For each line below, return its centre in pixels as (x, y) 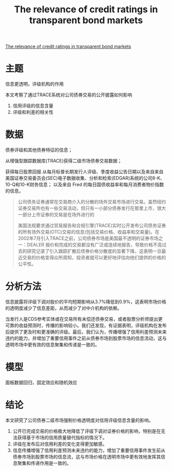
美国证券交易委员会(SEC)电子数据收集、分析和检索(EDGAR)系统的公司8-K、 (85, 178)
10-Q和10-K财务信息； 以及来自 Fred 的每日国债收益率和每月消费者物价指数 (85, 185)
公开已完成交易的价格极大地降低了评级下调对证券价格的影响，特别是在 (87, 431)
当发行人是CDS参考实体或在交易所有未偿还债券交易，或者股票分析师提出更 (84, 319)
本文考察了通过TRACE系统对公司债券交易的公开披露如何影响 (69, 95)
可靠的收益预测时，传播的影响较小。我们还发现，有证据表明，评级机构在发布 (86, 325)
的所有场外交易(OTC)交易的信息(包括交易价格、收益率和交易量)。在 (89, 232)
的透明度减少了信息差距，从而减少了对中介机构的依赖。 (63, 308)
